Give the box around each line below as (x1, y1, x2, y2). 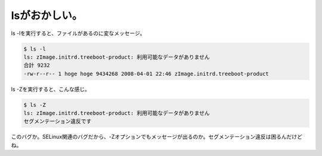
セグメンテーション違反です (23, 118, 92, 125)
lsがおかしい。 (11, 9, 83, 22)
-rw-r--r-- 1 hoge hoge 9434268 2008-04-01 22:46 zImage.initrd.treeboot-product (23, 70, 270, 77)
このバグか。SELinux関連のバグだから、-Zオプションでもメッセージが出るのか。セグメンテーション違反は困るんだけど (11, 133, 303, 141)
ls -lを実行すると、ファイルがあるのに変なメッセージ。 (11, 30, 145, 37)
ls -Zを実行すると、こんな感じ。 (11, 85, 91, 93)
